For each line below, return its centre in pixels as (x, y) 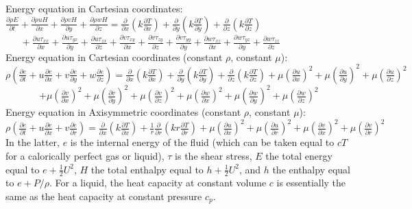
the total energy (299, 155)
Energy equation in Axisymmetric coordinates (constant (123, 112)
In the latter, (33, 142)
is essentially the (311, 183)
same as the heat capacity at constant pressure (104, 196)
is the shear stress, (214, 155)
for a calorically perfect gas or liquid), (85, 155)
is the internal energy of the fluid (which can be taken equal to (202, 142)
